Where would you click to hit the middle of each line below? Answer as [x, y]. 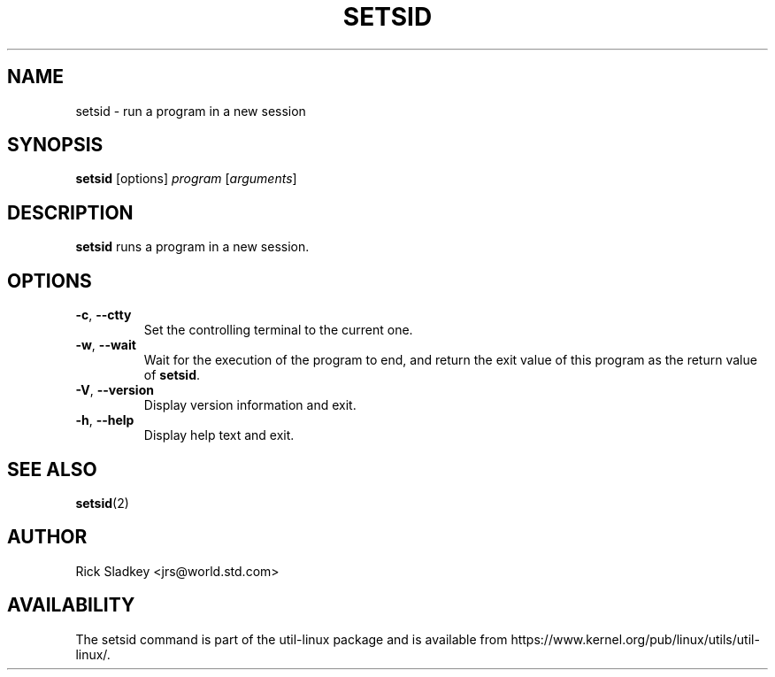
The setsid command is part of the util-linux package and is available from [292, 639]
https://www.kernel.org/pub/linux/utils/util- [635, 639]
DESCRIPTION [70, 212]
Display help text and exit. [219, 435]
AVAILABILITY [71, 605]
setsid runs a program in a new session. [192, 247]
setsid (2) [102, 503]
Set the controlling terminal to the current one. [278, 330]
